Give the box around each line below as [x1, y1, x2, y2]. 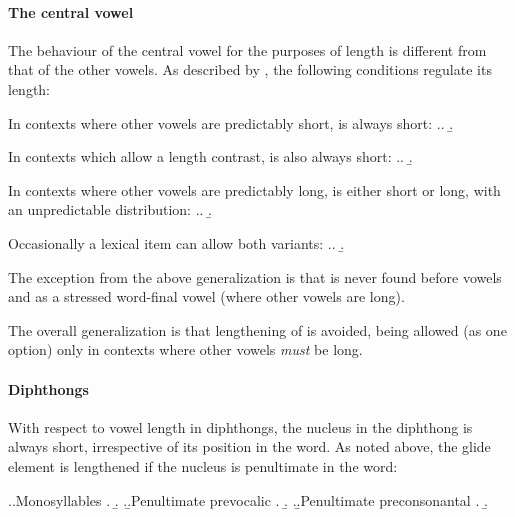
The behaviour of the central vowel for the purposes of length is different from [8, 39, 487, 60]
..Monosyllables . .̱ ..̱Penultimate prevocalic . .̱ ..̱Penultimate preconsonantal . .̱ [8, 489, 488, 510]
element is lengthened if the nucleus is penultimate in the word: [8, 455, 398, 476]
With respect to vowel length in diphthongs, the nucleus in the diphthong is [8, 416, 473, 437]
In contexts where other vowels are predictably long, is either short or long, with [8, 179, 501, 200]
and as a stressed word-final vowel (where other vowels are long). [8, 286, 405, 307]
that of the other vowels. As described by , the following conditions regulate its [8, 59, 492, 80]
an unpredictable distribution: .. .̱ [8, 199, 212, 220]
